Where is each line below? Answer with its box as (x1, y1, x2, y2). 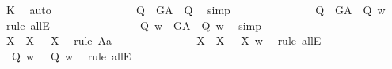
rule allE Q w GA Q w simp (6, 16, 262, 33)
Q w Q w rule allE (11, 47, 131, 64)
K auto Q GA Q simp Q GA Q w (6, 2, 386, 17)
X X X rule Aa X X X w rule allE (6, 32, 322, 49)
